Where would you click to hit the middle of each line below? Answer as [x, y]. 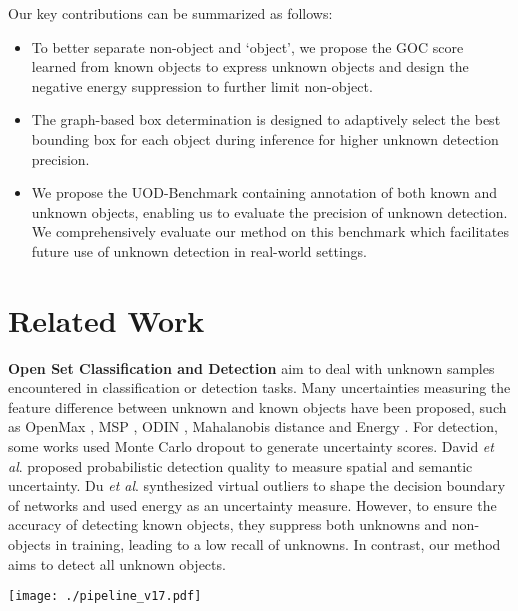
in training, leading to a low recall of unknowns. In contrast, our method [278, 544]
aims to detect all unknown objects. [117, 563]
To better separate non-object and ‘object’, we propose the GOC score [247, 46]
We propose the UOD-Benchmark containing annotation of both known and [264, 192]
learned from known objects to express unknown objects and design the [250, 66]
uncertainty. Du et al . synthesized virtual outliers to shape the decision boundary [257, 485]
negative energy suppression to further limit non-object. [202, 85]
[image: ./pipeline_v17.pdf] [105, 596]
